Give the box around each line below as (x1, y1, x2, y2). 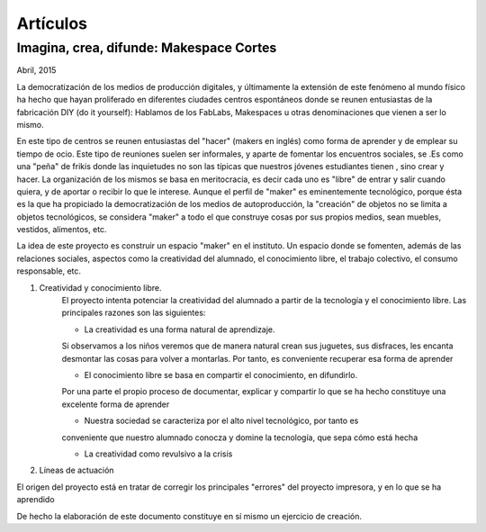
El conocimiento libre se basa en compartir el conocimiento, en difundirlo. (84, 369, 358, 380)
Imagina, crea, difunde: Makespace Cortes (16, 40, 277, 56)
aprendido (16, 494, 55, 505)
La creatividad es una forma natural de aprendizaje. (84, 324, 275, 335)
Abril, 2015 (16, 65, 57, 76)
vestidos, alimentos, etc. (16, 224, 107, 235)
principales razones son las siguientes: (61, 307, 206, 319)
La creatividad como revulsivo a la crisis (84, 448, 233, 459)
